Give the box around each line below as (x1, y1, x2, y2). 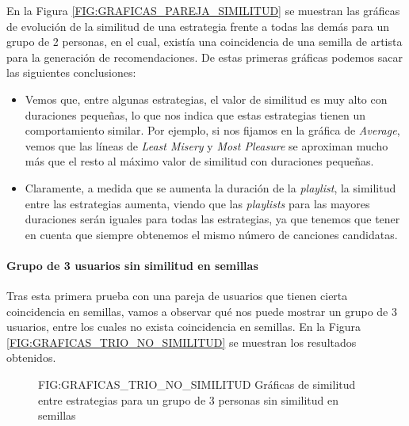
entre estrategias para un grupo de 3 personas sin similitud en (38, 391, 339, 408)
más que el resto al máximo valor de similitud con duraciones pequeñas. (25, 153, 374, 169)
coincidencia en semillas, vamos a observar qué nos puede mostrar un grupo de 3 (6, 302, 397, 319)
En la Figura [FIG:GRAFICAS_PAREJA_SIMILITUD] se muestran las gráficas (6, 2, 400, 18)
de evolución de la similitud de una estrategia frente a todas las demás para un (6, 17, 390, 34)
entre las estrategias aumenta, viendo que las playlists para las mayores (25, 195, 370, 211)
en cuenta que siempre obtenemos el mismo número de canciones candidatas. (25, 226, 398, 242)
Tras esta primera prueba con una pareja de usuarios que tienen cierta (6, 287, 348, 304)
